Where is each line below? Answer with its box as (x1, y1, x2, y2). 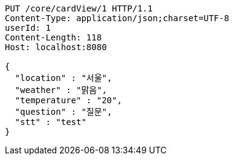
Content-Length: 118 (5, 33, 102, 42)
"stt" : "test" (15, 117, 86, 127)
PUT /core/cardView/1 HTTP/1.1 (5, 4, 153, 13)
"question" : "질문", (15, 107, 112, 117)
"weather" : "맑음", (15, 85, 108, 95)
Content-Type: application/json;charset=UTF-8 (5, 13, 229, 23)
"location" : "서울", (15, 73, 112, 83)
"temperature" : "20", (15, 95, 122, 105)
